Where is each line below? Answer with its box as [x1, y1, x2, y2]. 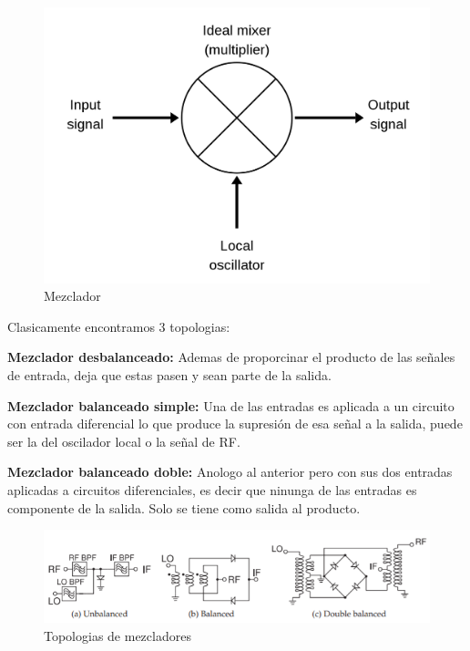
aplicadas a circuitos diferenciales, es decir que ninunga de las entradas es [7, 480, 417, 500]
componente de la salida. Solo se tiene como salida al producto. [7, 498, 361, 517]
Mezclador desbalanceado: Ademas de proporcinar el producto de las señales [7, 347, 455, 367]
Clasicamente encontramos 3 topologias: [7, 316, 230, 336]
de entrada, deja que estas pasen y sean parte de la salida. [7, 366, 332, 385]
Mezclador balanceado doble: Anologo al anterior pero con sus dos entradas [7, 462, 453, 481]
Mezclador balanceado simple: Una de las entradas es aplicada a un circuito [7, 396, 455, 415]
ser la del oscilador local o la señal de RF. [7, 431, 240, 450]
